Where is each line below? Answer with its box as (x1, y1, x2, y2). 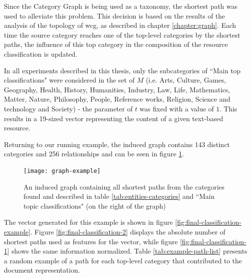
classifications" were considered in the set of (4, 75, 135, 85)
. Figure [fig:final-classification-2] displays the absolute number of (30, 226, 226, 236)
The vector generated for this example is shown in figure (4, 217, 173, 227)
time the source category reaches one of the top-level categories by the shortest (4, 29, 241, 40)
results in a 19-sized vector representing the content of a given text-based (4, 113, 224, 123)
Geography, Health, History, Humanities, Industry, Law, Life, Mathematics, (4, 84, 230, 94)
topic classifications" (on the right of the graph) (23, 200, 166, 211)
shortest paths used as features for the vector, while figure (4, 236, 178, 246)
